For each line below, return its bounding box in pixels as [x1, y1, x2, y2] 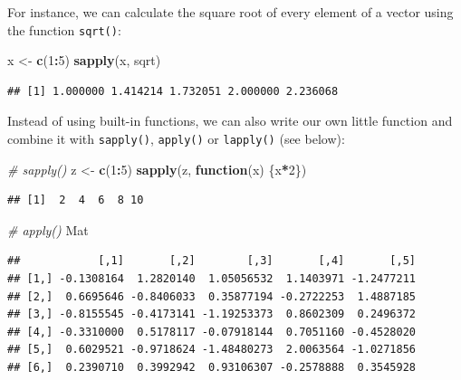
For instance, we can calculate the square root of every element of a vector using [7, 3, 454, 21]
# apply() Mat [7, 220, 89, 239]
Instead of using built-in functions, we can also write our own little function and [7, 111, 453, 130]
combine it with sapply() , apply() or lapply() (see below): [7, 129, 345, 148]
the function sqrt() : [7, 20, 121, 39]
